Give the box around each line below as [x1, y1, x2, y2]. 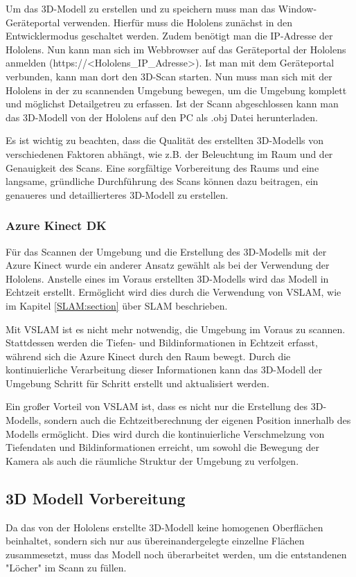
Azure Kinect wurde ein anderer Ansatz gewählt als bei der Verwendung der [6, 258, 330, 272]
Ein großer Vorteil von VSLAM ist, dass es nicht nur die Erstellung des [6, 399, 308, 414]
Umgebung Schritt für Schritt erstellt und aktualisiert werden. [6, 375, 269, 390]
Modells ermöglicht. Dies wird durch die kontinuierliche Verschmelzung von [6, 426, 325, 441]
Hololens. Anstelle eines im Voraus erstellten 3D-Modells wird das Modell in [6, 271, 329, 285]
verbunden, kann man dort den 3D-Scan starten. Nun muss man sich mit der [6, 69, 332, 83]
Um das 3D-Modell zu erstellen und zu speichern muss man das [6, 1, 276, 15]
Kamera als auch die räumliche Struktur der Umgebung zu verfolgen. [6, 453, 299, 468]
